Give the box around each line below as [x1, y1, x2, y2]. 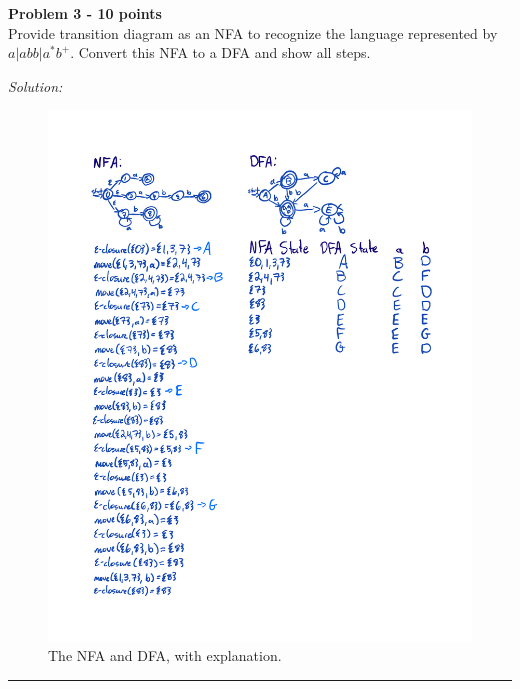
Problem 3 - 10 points [8, 3, 162, 23]
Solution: [8, 75, 63, 96]
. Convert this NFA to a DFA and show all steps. [70, 42, 371, 63]
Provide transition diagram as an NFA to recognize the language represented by [8, 22, 498, 43]
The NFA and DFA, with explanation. [48, 645, 282, 666]
